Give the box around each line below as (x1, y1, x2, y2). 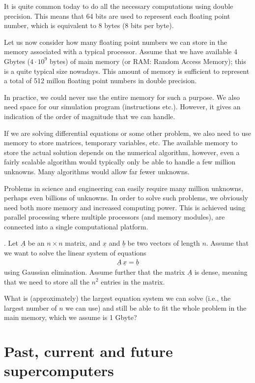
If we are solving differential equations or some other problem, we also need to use (4, 128, 251, 138)
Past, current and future (4, 341, 173, 361)
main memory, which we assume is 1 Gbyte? (4, 312, 137, 322)
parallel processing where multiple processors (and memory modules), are (4, 212, 225, 222)
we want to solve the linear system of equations (4, 248, 146, 258)
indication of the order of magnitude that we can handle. (4, 111, 175, 121)
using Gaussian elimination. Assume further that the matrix (4, 266, 185, 277)
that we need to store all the (4, 276, 89, 287)
